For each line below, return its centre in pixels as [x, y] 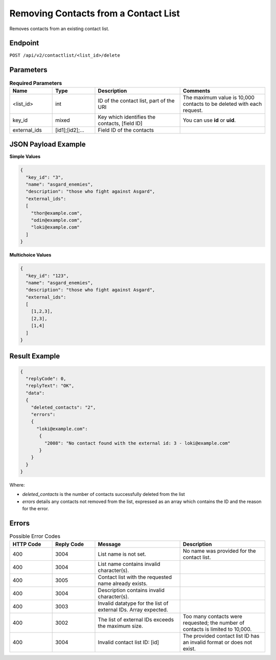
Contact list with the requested [135, 577]
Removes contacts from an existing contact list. [59, 29]
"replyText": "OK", [50, 386]
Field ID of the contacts [126, 130]
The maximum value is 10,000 [219, 97]
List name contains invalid [129, 564]
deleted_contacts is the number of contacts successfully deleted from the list [103, 494]
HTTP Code [27, 544]
